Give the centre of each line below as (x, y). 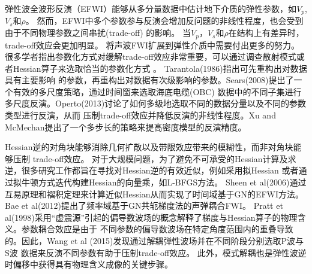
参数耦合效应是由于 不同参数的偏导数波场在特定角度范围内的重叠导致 (157, 229)
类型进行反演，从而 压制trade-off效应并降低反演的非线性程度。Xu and (140, 115)
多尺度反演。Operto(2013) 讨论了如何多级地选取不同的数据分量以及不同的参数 (156, 103)
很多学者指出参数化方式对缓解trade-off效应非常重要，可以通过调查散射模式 (151, 57)
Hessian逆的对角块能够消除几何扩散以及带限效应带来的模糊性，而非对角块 (149, 147)
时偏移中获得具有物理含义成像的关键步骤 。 (89, 264)
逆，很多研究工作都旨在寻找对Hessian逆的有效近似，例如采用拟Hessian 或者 (152, 170)
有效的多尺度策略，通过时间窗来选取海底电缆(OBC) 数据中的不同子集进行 (157, 91)
